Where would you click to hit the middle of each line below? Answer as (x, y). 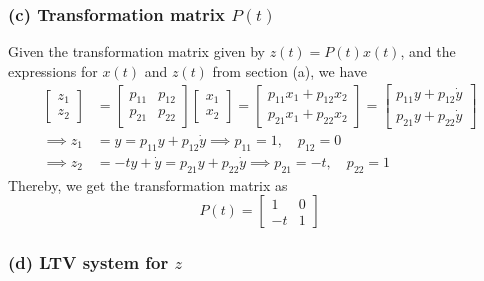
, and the (428, 51)
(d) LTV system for (88, 262)
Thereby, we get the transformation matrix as (148, 184)
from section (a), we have (290, 70)
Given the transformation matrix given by (136, 51)
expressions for (53, 70)
